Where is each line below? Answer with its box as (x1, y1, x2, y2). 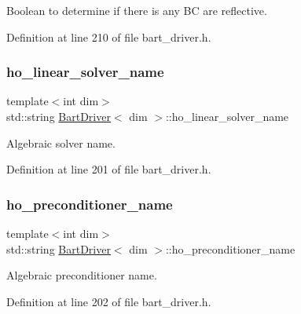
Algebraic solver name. (6, 134, 116, 151)
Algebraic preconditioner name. (6, 267, 157, 283)
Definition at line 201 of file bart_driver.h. (6, 161, 211, 177)
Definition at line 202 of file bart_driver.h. (6, 293, 211, 309)
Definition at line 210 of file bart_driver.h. (6, 28, 211, 45)
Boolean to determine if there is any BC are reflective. (6, 2, 267, 18)
